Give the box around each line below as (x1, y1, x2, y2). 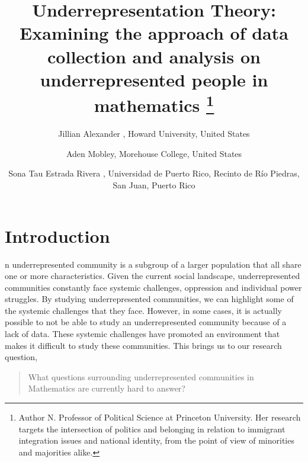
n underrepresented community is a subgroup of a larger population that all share (5, 258, 301, 270)
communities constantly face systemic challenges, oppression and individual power (5, 281, 302, 293)
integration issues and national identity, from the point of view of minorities (18, 434, 294, 447)
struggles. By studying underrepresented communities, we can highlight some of (5, 293, 294, 305)
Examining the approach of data (20, 21, 288, 45)
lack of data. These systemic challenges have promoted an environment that (5, 328, 280, 340)
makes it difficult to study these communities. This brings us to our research (5, 339, 282, 351)
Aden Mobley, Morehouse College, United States (66, 147, 242, 159)
